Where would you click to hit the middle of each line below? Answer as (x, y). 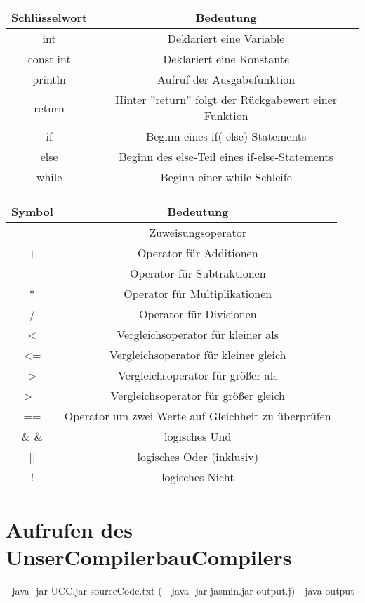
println (49, 79)
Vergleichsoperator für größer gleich (198, 395)
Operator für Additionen (198, 253)
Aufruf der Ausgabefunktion (226, 79)
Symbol (32, 211)
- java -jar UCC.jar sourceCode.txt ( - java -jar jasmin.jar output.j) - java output (180, 591)
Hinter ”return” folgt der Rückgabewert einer (226, 99)
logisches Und (198, 436)
